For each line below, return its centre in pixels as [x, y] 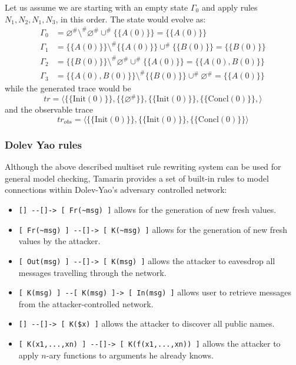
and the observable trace [49, 109]
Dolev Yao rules [43, 144]
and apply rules [230, 7]
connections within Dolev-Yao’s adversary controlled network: [116, 190]
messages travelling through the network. [92, 272]
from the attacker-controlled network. [86, 303]
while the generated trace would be [68, 88]
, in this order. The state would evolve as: [131, 19]
